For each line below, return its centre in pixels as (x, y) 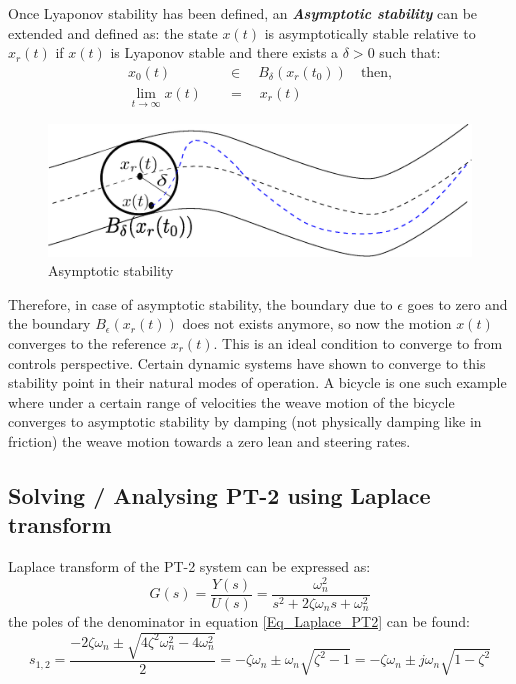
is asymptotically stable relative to (370, 32)
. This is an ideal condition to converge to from (358, 342)
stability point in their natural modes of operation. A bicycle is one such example (257, 382)
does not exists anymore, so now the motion (317, 323)
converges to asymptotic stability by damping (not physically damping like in (245, 421)
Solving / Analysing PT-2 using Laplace (219, 494)
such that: (410, 52)
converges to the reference (87, 342)
